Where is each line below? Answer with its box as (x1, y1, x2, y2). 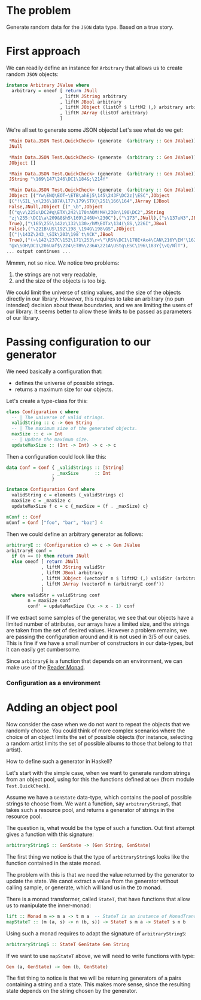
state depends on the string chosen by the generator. (6, 987, 138, 995)
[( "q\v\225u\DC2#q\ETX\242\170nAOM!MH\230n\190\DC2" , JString (8, 209, 165, 216)
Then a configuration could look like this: (6, 453, 106, 460)
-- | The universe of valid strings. (11, 414, 106, 420)
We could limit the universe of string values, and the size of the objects (6, 289, 181, 296)
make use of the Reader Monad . (6, 664, 86, 671)
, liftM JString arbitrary (59, 93, 127, 99)
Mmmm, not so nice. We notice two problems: (6, 259, 120, 266)
